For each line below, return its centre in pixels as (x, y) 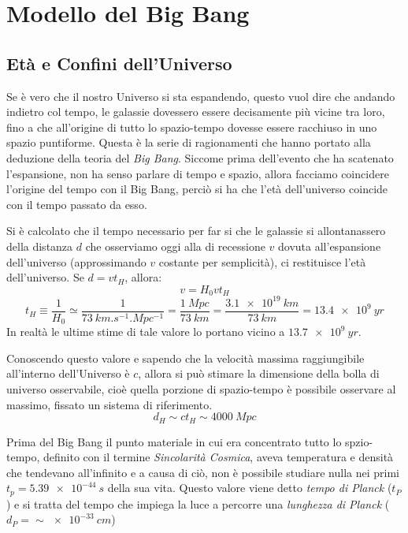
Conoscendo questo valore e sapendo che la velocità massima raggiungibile (185, 358)
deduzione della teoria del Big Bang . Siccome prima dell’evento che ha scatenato (200, 157)
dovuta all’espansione (330, 246)
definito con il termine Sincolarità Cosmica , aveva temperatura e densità (219, 457)
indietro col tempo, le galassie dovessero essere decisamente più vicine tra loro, (196, 112)
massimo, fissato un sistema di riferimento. (109, 404)
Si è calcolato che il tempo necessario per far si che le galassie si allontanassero (196, 231)
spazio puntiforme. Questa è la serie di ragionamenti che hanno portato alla (189, 142)
